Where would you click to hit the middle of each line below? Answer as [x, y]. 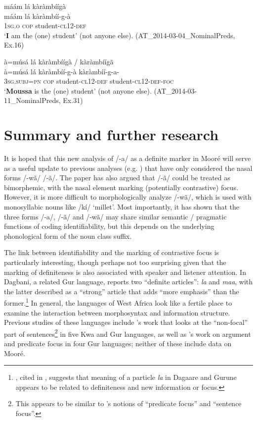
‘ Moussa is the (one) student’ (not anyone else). [78, 90]
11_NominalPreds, [32, 100]
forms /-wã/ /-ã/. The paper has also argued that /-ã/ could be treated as [117, 178]
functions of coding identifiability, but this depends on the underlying [109, 226]
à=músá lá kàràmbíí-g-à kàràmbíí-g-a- [62, 71]
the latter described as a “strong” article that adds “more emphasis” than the [122, 291]
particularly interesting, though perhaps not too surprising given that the [115, 262]
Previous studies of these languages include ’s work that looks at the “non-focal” [126, 322]
